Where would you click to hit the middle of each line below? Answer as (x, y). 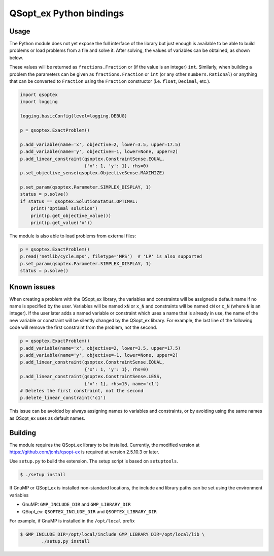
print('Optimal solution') (64, 209)
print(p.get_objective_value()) (71, 215)
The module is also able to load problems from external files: (73, 236)
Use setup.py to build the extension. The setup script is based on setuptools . (94, 461)
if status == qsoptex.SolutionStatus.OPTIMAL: (79, 201)
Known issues (32, 287)
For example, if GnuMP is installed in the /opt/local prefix (72, 520)
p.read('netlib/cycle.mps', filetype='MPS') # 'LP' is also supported (111, 256)
